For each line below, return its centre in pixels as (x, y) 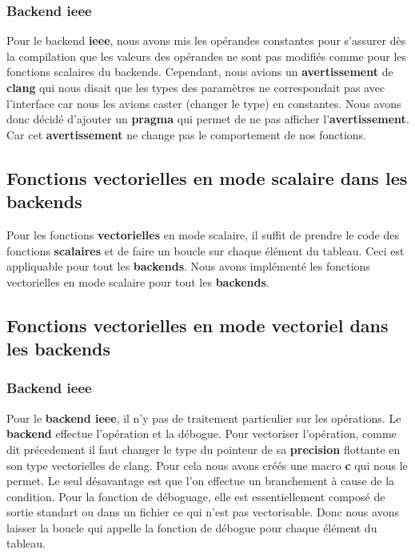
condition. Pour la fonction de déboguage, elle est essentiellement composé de (196, 496)
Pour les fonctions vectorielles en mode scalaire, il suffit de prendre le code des (203, 234)
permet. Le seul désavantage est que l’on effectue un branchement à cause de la (201, 481)
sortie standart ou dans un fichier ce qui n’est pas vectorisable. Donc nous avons (203, 512)
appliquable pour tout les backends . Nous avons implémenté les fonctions (188, 266)
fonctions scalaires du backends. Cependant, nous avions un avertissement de (200, 72)
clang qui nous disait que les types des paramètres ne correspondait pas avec (196, 87)
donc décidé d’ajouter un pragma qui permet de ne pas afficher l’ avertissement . (208, 119)
